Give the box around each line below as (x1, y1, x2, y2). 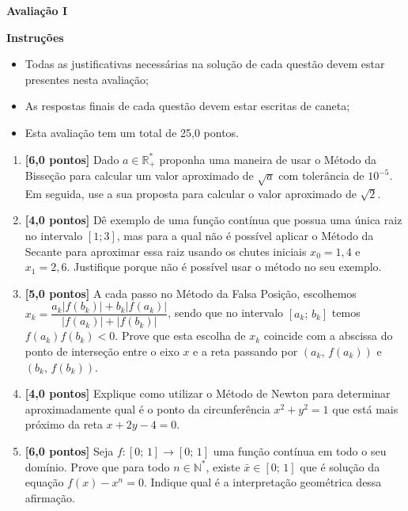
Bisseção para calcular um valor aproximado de (25, 167, 254, 184)
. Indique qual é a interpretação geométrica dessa (143, 474, 382, 490)
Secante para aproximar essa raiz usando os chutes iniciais (25, 242, 307, 259)
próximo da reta (25, 416, 103, 433)
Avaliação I (6, 2, 68, 18)
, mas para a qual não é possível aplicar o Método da (116, 227, 374, 243)
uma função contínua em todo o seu (213, 442, 387, 459)
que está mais (332, 400, 399, 417)
